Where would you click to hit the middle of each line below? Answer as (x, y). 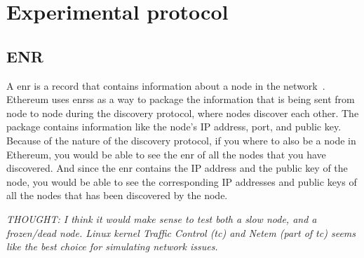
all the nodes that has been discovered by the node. (117, 195)
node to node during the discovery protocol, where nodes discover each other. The (183, 113)
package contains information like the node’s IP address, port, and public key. (174, 127)
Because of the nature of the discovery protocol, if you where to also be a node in (181, 140)
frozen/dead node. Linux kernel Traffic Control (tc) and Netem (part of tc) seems (181, 232)
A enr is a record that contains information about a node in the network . (166, 85)
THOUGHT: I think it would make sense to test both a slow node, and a (162, 218)
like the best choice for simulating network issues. (112, 246)
